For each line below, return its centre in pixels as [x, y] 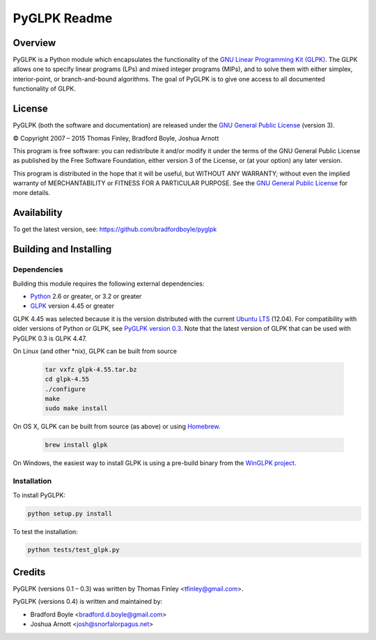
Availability [38, 213]
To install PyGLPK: [39, 495]
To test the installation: [45, 531]
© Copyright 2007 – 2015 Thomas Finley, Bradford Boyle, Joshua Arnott [116, 138]
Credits [29, 572]
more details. [32, 193]
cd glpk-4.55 [67, 379]
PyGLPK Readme [63, 18]
